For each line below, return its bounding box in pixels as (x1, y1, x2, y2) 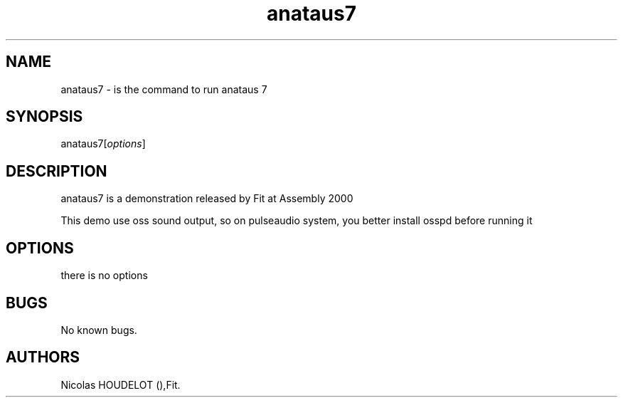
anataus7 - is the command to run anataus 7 (60, 83, 267, 95)
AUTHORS (6, 348, 80, 367)
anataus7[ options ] (60, 137, 146, 150)
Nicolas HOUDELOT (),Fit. (60, 378, 181, 391)
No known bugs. (60, 323, 137, 336)
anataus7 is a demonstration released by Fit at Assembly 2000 (60, 192, 353, 205)
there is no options (60, 269, 148, 282)
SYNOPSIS (6, 108, 83, 126)
